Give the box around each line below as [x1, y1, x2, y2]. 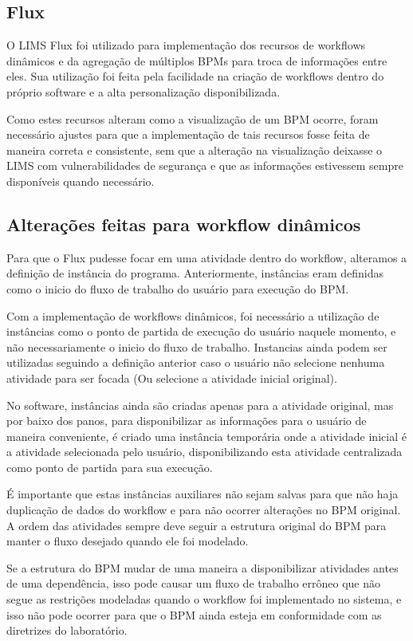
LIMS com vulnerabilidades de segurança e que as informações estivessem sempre [6, 157, 403, 174]
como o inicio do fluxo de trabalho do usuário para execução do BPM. [6, 280, 349, 297]
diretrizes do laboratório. [6, 622, 128, 639]
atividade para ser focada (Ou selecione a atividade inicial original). [6, 369, 337, 386]
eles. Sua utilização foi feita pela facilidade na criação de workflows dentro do [6, 68, 384, 85]
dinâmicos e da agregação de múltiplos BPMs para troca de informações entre [6, 52, 387, 69]
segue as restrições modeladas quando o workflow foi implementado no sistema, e [6, 591, 402, 608]
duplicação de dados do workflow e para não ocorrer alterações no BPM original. [6, 501, 401, 518]
